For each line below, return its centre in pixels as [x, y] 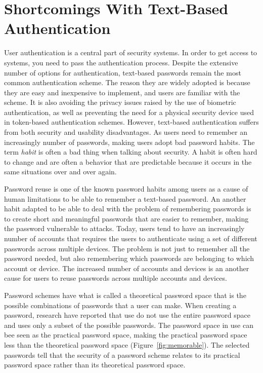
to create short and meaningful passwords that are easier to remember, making [126, 218]
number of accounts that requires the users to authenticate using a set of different [131, 238]
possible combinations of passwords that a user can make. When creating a [120, 305]
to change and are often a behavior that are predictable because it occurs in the [128, 161]
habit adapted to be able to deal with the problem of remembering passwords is [128, 209]
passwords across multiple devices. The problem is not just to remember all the [127, 248]
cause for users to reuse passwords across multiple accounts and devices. [116, 278]
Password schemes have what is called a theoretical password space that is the [125, 295]
